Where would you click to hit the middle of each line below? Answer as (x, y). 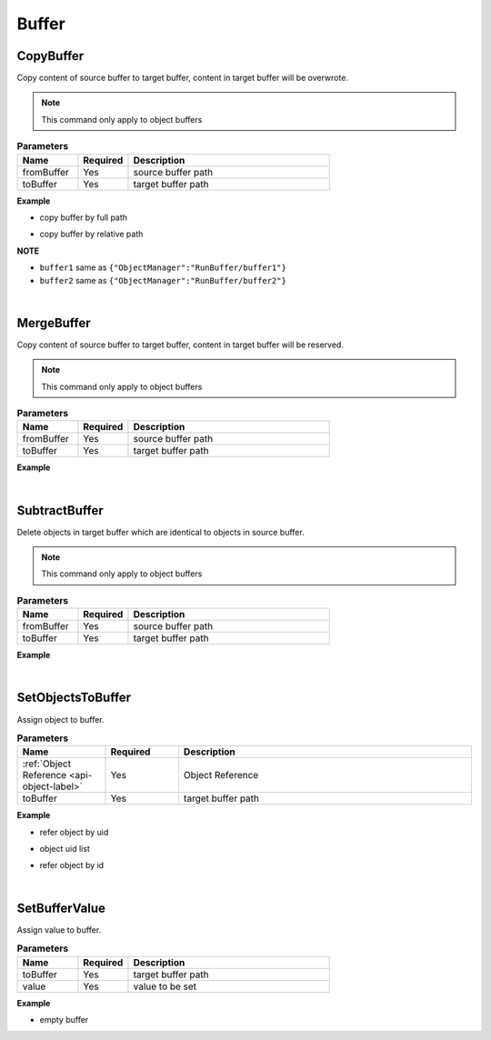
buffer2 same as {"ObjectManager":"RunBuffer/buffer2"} (163, 280)
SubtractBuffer (60, 510)
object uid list (65, 849)
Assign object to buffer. (60, 719)
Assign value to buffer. (59, 930)
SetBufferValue (61, 908)
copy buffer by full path (83, 217)
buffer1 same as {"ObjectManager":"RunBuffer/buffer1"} (163, 267)
